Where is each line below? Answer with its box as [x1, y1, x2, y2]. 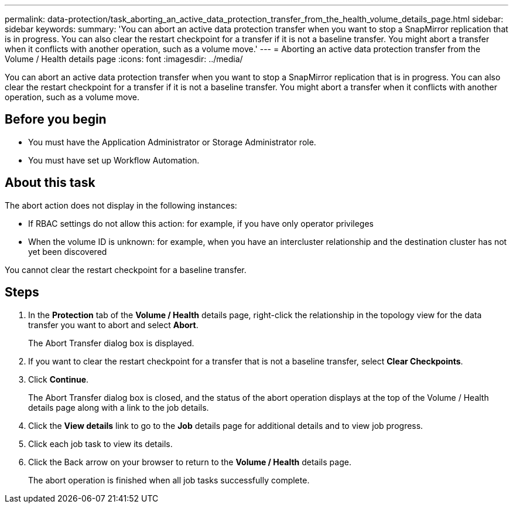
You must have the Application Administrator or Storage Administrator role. [28, 137, 316, 147]
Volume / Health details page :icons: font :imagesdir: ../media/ [5, 54, 243, 64]
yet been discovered [28, 246, 107, 257]
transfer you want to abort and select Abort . [28, 319, 199, 330]
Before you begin [5, 112, 107, 127]
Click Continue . [28, 374, 89, 384]
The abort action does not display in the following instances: [5, 200, 237, 210]
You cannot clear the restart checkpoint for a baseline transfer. [5, 264, 247, 275]
